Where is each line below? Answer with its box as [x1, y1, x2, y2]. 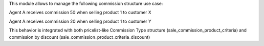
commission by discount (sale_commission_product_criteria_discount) [9, 34, 150, 40]
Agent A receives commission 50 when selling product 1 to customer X [9, 10, 152, 15]
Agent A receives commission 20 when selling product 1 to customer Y [9, 18, 152, 24]
